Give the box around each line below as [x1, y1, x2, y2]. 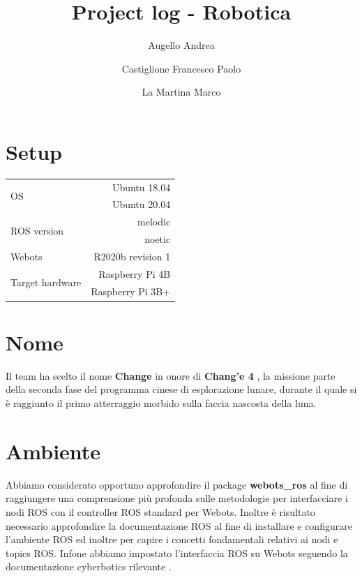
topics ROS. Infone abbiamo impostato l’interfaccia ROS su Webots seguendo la [6, 545, 348, 560]
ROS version [10, 223, 64, 237]
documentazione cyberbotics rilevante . [6, 559, 172, 574]
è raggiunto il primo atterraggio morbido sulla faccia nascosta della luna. [6, 396, 317, 410]
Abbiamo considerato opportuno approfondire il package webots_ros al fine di [6, 477, 348, 491]
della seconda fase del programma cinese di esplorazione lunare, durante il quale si [6, 382, 357, 397]
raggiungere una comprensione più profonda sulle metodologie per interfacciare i [6, 491, 348, 505]
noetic [144, 232, 171, 246]
